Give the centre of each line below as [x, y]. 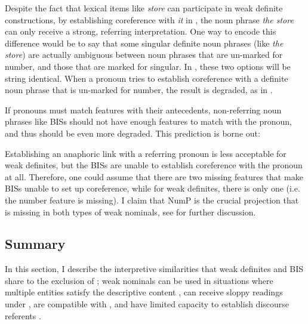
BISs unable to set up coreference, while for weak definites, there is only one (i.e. [153, 188]
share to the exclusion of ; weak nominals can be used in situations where [139, 280]
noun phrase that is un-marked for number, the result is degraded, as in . [139, 90]
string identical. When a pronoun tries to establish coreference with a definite [147, 78]
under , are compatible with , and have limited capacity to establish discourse [147, 304]
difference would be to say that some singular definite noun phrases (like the [144, 43]
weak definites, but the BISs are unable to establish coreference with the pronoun [154, 165]
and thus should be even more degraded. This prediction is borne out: [133, 133]
